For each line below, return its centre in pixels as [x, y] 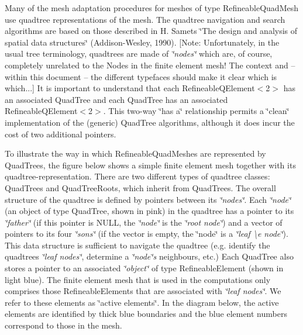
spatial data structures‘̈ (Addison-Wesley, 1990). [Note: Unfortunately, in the [142, 42]
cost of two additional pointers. [61, 134]
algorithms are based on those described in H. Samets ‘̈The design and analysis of [151, 31]
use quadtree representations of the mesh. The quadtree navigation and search [145, 19]
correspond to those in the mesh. [63, 325]
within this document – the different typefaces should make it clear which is [141, 76]
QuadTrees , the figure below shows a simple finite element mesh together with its [150, 165]
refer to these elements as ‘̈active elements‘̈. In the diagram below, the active [142, 302]
